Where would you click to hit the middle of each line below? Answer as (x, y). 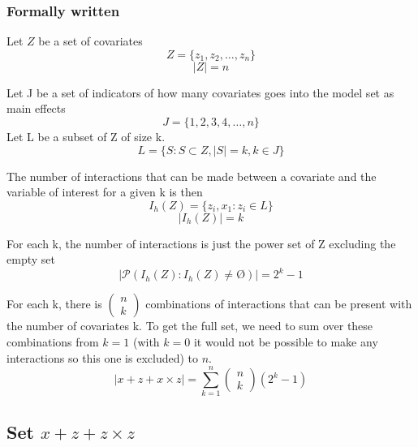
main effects (36, 108)
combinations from (53, 342)
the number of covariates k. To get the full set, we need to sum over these (190, 326)
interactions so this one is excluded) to (102, 357)
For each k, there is (54, 304)
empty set (31, 259)
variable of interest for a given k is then (105, 192)
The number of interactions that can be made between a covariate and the (192, 176)
